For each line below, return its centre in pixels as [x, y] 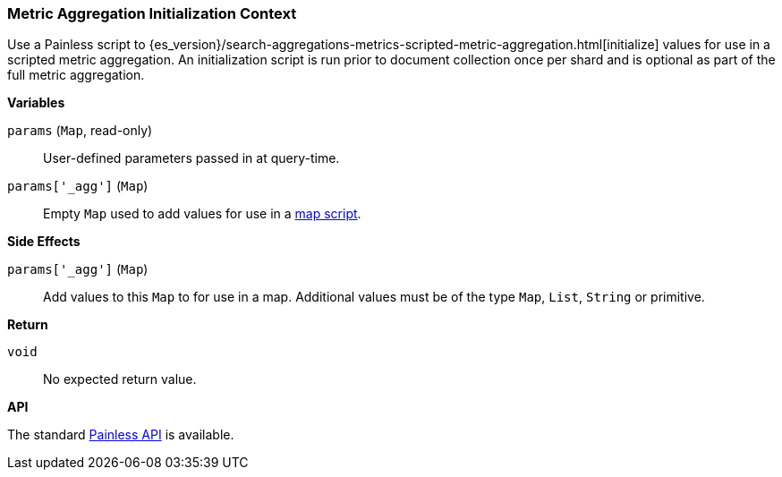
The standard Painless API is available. [121, 435]
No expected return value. [120, 379]
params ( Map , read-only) [80, 131]
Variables [36, 103]
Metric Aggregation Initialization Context [152, 13]
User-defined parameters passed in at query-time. [191, 158]
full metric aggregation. [76, 75]
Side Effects [44, 242]
